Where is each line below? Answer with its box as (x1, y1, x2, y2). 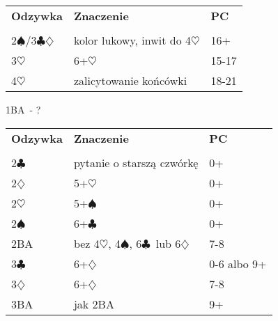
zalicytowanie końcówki (73, 72, 187, 88)
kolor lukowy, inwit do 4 (73, 32, 191, 48)
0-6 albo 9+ (209, 255, 267, 272)
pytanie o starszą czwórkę (73, 154, 199, 171)
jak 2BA (73, 295, 114, 312)
